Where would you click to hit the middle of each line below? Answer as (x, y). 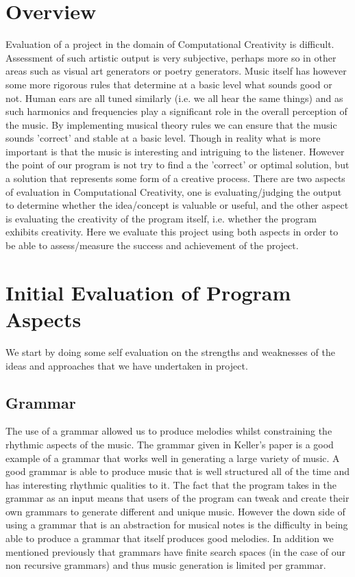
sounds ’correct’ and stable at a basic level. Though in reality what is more (163, 138)
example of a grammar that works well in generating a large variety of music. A (173, 458)
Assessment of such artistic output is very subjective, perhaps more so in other (171, 57)
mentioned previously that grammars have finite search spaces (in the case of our (176, 551)
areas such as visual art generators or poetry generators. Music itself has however (176, 71)
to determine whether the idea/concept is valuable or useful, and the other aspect (177, 205)
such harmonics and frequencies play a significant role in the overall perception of (176, 111)
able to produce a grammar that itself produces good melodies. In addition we (170, 538)
